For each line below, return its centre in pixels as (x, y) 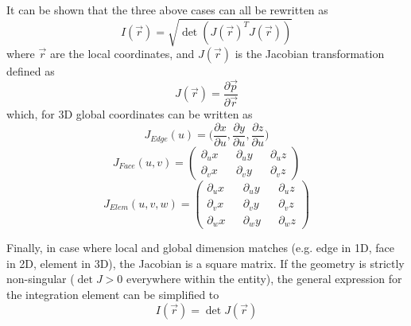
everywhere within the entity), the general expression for (264, 279)
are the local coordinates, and (122, 54)
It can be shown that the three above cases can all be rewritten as (167, 10)
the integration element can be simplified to (113, 295)
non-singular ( (41, 279)
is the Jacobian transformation (310, 54)
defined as (31, 71)
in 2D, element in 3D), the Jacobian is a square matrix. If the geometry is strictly (205, 263)
